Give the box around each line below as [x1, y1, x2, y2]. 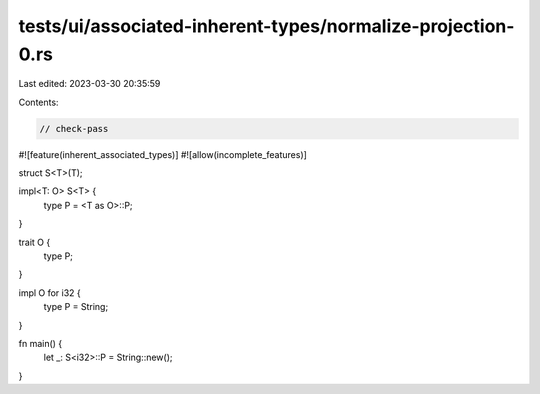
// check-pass [39, 123, 109, 134]
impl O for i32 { [18, 286, 82, 299]
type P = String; [43, 301, 109, 313]
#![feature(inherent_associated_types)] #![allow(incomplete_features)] [18, 148, 307, 160]
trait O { [18, 236, 51, 248]
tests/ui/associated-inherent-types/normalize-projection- [18, 15, 515, 37]
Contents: [18, 96, 59, 108]
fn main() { [18, 338, 63, 349]
